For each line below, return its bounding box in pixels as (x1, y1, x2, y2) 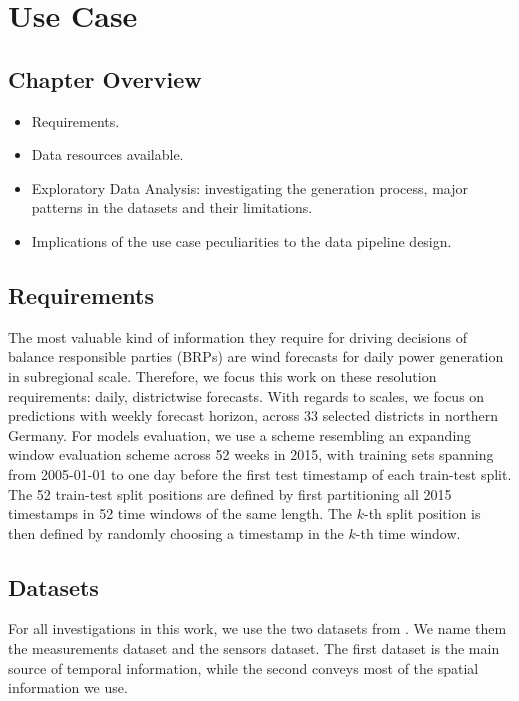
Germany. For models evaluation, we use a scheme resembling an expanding (8, 424, 472, 445)
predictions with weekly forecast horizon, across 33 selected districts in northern (8, 405, 499, 426)
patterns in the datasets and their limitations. (31, 197, 313, 218)
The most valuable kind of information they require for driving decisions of (8, 326, 467, 347)
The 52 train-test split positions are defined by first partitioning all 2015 (8, 483, 452, 504)
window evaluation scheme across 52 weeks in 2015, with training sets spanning (8, 444, 494, 465)
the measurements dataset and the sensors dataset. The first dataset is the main (8, 638, 500, 659)
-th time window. (355, 522, 461, 543)
